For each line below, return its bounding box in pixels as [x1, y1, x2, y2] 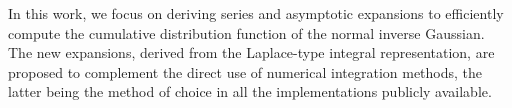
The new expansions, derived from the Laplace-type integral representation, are [8, 42, 495, 63]
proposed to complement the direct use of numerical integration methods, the [8, 61, 483, 82]
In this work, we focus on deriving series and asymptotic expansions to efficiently [8, 3, 504, 23]
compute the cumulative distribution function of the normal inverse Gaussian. [8, 22, 485, 43]
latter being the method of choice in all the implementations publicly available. [8, 81, 492, 102]
